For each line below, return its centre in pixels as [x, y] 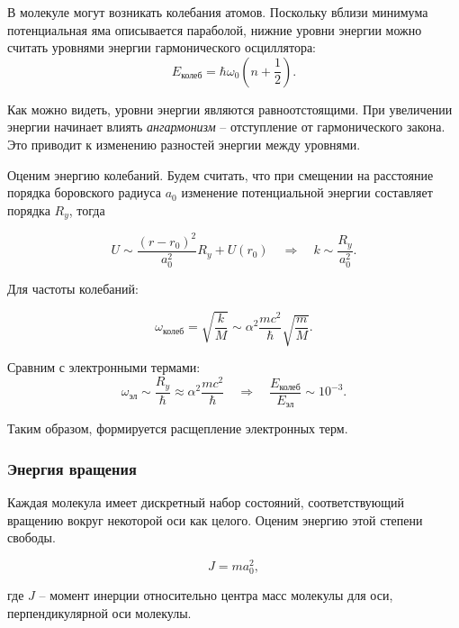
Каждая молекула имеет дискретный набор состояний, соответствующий [206, 501]
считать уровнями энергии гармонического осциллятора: [162, 47]
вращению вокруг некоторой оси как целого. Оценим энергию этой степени [215, 519]
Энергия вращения [72, 468]
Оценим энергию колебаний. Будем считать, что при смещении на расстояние [220, 174]
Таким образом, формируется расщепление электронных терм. [178, 428]
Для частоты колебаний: [73, 288]
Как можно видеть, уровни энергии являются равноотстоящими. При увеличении [230, 109]
